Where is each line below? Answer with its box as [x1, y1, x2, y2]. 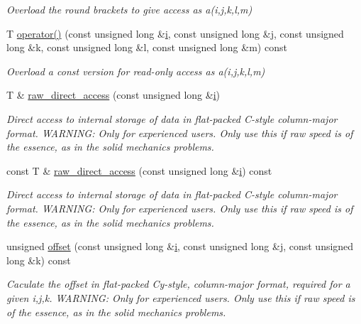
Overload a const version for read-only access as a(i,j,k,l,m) [6, 63, 265, 78]
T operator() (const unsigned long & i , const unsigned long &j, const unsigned [6, 26, 344, 40]
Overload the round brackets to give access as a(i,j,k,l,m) [6, 2, 252, 16]
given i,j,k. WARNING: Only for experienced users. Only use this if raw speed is [6, 290, 355, 305]
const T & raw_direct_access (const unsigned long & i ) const [6, 163, 272, 178]
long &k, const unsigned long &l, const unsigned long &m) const [6, 40, 287, 55]
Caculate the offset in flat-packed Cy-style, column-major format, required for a [6, 276, 350, 291]
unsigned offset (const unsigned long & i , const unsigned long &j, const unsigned [6, 239, 354, 254]
